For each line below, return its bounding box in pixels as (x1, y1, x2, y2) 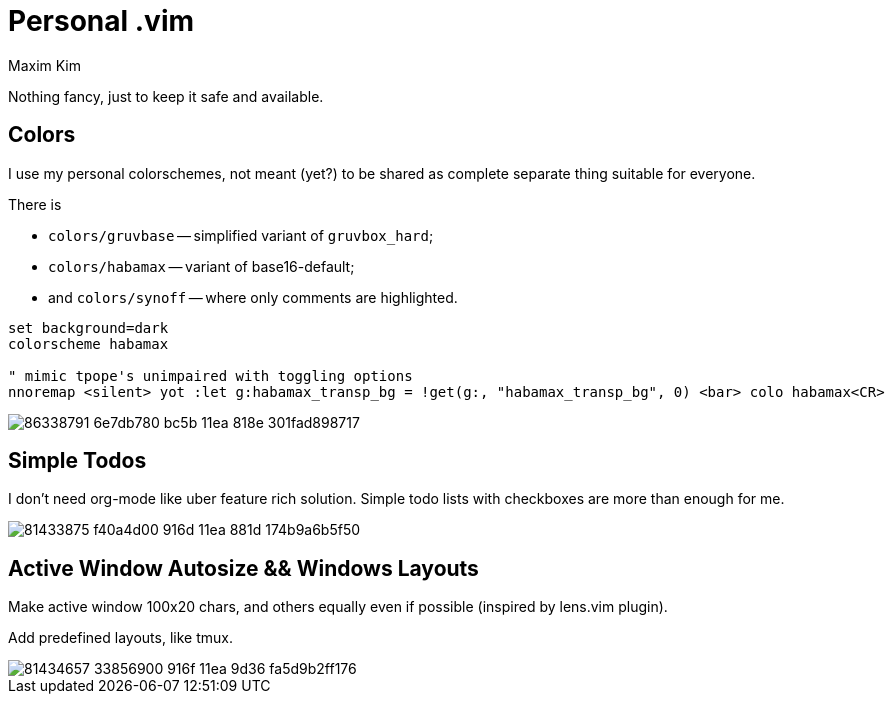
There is (8, 195, 62, 213)
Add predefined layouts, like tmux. (8, 629, 233, 647)
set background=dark (8, 319, 169, 336)
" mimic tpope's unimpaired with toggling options (8, 367, 413, 384)
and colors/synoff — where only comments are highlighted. (48, 288, 458, 306)
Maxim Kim (8, 56, 82, 74)
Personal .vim (8, 4, 195, 38)
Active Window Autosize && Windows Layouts (8, 555, 479, 581)
